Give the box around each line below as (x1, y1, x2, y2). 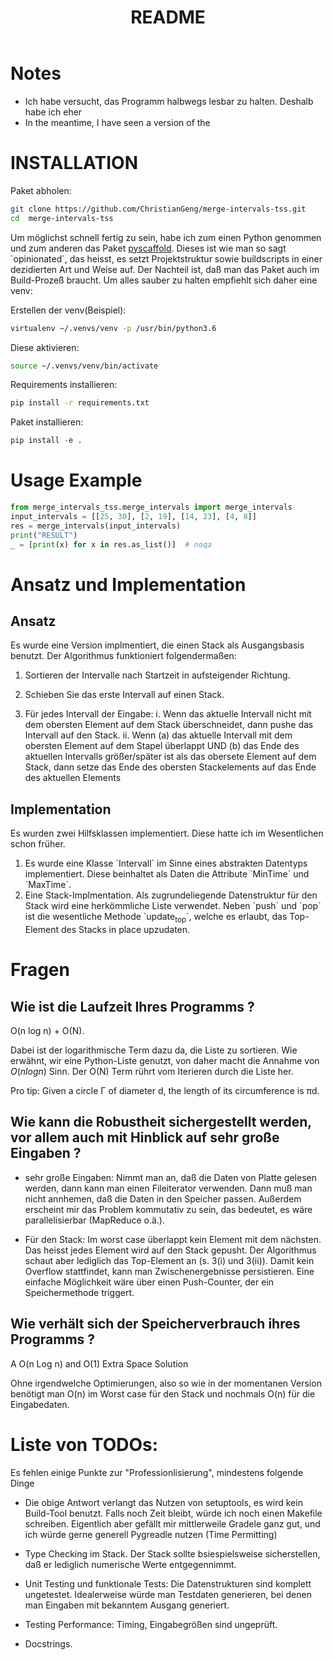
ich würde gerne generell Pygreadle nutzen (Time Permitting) (24, 1528, 278, 1540)
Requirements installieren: (10, 379, 118, 391)
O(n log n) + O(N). (10, 1025, 85, 1037)
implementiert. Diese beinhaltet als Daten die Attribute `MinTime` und (24, 868, 310, 880)
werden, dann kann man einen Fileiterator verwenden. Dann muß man (24, 1182, 313, 1194)
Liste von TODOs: (10, 1433, 159, 1456)
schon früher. (10, 838, 66, 850)
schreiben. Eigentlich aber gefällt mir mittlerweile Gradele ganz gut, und (24, 1517, 321, 1530)
